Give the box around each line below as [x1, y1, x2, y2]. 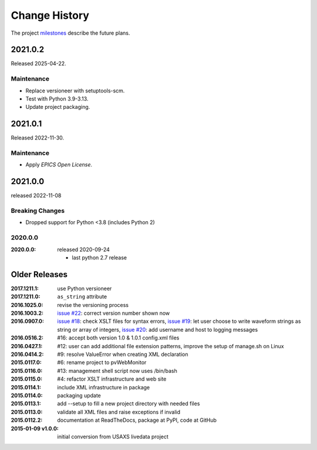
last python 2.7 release [72, 254, 127, 261]
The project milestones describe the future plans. [11, 29, 130, 36]
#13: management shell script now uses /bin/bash [57, 367, 177, 374]
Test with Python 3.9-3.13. [25, 95, 89, 102]
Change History [11, 9, 89, 22]
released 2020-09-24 [57, 246, 110, 253]
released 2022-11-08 [11, 192, 62, 199]
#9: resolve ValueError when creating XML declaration [57, 351, 188, 358]
